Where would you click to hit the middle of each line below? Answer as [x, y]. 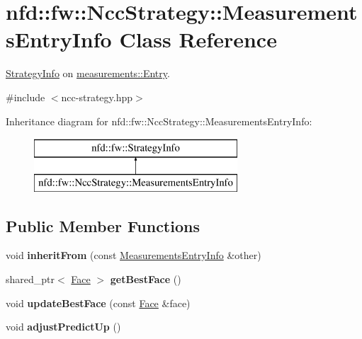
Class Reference [198, 39]
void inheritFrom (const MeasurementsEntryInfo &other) [134, 255]
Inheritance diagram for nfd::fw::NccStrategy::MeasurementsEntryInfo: [159, 121]
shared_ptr [30, 279]
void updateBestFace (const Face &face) [98, 303]
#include [26, 97]
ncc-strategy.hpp [97, 97]
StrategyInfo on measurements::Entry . [88, 73]
